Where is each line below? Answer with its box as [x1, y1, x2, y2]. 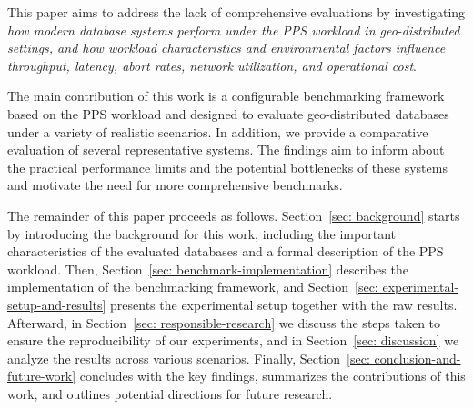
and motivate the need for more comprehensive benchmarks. [7, 175, 343, 195]
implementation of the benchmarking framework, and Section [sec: [7, 277, 378, 296]
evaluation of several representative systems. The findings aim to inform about [7, 140, 445, 159]
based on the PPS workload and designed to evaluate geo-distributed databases [7, 104, 449, 123]
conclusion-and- [374, 348, 461, 367]
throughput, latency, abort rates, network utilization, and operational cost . [7, 55, 417, 75]
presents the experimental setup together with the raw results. [110, 294, 458, 314]
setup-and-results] [7, 294, 106, 314]
